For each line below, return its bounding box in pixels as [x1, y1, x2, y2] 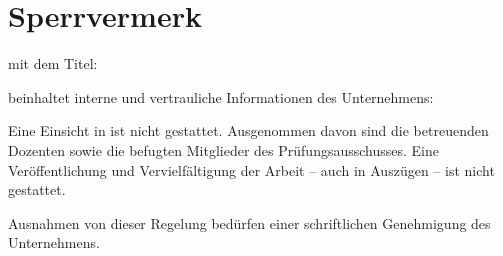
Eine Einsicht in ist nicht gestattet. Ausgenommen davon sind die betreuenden [8, 120, 489, 141]
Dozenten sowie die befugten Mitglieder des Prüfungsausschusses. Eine [8, 139, 439, 160]
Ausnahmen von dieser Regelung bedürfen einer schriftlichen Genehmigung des [8, 212, 491, 233]
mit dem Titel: [8, 53, 98, 74]
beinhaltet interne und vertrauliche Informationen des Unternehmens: [8, 86, 434, 107]
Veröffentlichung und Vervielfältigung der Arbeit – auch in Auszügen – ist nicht [8, 159, 495, 180]
